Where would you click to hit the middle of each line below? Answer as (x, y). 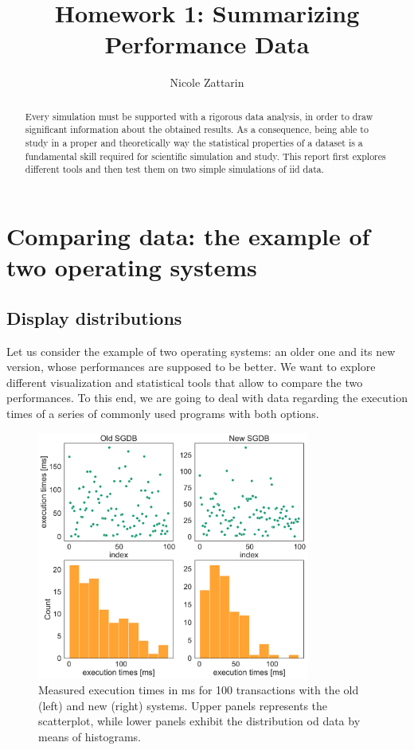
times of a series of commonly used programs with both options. (163, 413)
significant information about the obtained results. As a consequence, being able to (197, 129)
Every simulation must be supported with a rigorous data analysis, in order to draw (199, 116)
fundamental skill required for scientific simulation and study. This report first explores (205, 156)
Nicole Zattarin (207, 82)
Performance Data (207, 44)
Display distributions (94, 317)
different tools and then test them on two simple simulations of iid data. (175, 169)
